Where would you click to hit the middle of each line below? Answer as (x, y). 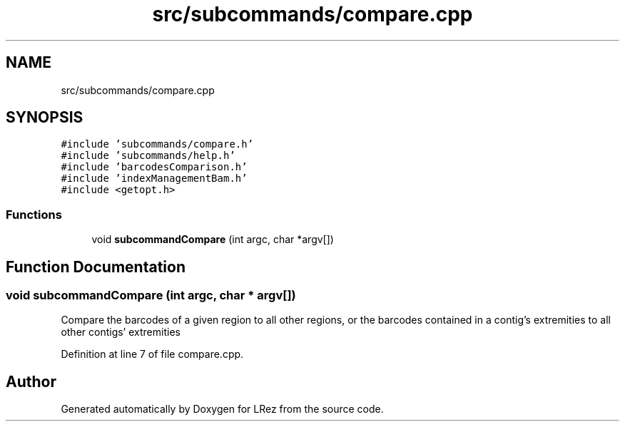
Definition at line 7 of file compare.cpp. (152, 354)
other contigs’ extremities (121, 332)
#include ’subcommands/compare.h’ (157, 144)
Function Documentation (96, 267)
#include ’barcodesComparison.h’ (154, 167)
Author (31, 381)
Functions (34, 214)
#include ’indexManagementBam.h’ (154, 179)
